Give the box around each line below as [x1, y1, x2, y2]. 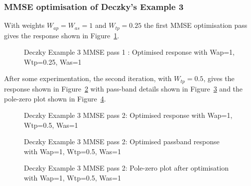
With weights [4, 20, 45, 30]
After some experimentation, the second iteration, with [4, 73, 172, 84]
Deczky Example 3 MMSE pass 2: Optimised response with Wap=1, [24, 110, 233, 120]
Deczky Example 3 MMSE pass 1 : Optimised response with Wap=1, [24, 47, 235, 57]
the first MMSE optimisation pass [143, 20, 248, 30]
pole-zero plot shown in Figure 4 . [4, 93, 106, 103]
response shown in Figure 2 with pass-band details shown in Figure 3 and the [4, 83, 243, 93]
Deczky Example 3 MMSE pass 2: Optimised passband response [24, 136, 220, 147]
